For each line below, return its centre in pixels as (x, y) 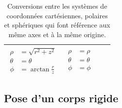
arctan (40, 69)
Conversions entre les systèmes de (57, 6)
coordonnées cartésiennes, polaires (57, 15)
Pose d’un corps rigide (61, 98)
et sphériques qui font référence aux (57, 25)
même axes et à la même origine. (57, 34)
